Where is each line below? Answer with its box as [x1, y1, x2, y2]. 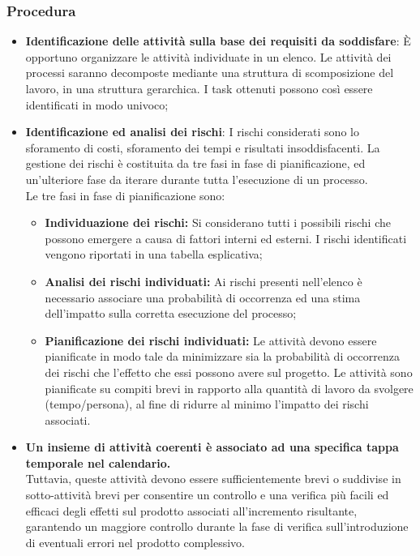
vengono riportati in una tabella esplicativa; [45, 246, 263, 263]
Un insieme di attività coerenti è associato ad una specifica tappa [25, 438, 399, 455]
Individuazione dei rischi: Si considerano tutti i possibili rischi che [45, 214, 391, 231]
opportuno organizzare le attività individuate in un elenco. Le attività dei [25, 48, 392, 65]
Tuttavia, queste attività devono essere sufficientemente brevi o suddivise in [25, 470, 401, 487]
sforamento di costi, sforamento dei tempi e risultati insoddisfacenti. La [25, 139, 380, 156]
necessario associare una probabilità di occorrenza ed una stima [45, 289, 361, 306]
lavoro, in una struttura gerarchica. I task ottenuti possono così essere [25, 80, 373, 96]
